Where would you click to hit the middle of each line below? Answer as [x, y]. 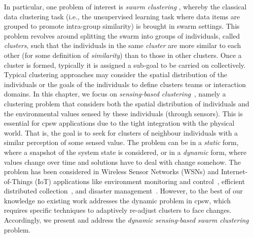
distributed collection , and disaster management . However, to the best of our [124, 191]
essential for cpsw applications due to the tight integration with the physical [119, 123]
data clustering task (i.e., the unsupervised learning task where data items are [122, 16]
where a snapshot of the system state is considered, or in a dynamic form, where [125, 152]
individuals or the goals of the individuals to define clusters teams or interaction [125, 84]
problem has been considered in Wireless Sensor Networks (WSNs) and [111, 171]
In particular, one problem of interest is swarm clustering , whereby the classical [125, 6]
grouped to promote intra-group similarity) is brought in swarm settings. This [122, 26]
